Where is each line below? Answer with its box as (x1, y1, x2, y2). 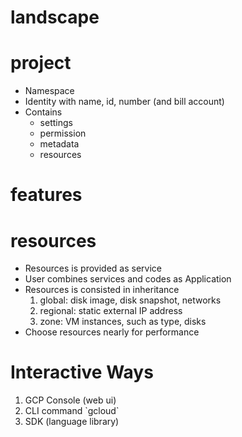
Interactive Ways (10, 361, 154, 384)
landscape (10, 6, 100, 29)
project (10, 52, 72, 75)
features (10, 184, 83, 206)
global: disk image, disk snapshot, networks (39, 294, 222, 306)
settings (39, 117, 73, 129)
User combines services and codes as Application (24, 273, 232, 285)
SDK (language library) (24, 416, 120, 428)
